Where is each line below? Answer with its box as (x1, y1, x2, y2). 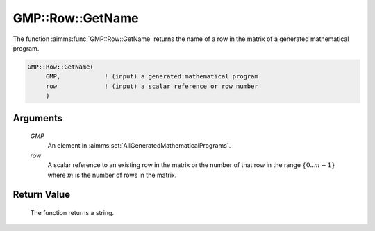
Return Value (12, 189, 71, 200)
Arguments (12, 112, 63, 124)
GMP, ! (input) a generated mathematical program (45, 73, 258, 80)
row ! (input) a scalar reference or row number (45, 82, 258, 90)
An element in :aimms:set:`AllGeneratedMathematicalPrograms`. (47, 142, 231, 150)
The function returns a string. (30, 209, 115, 217)
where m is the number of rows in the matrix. (47, 171, 177, 179)
